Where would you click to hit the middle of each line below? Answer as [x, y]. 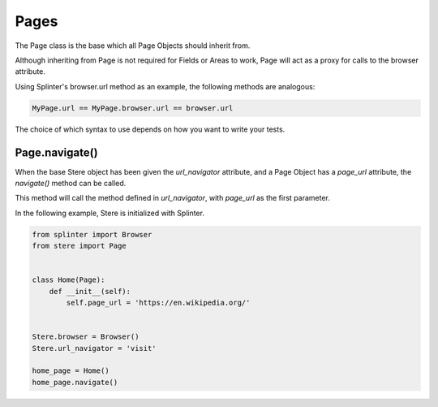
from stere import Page [79, 246]
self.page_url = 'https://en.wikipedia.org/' [158, 303]
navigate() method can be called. [71, 183]
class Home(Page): [69, 280]
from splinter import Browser [92, 234]
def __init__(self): [90, 291]
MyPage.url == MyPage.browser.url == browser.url [133, 108]
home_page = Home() [71, 371]
